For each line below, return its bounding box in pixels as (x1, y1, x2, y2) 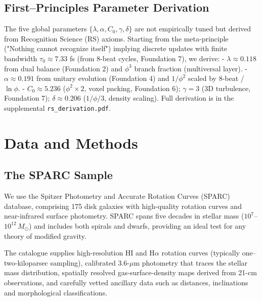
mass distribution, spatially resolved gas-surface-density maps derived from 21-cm (4, 267, 257, 278)
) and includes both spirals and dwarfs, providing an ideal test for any (28, 220, 246, 231)
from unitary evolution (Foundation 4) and (36, 73, 169, 83)
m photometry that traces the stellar (134, 257, 248, 268)
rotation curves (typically (161, 247, 240, 258)
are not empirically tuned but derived (135, 23, 251, 34)
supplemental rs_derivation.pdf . (4, 102, 111, 113)
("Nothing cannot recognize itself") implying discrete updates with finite (4, 43, 227, 54)
